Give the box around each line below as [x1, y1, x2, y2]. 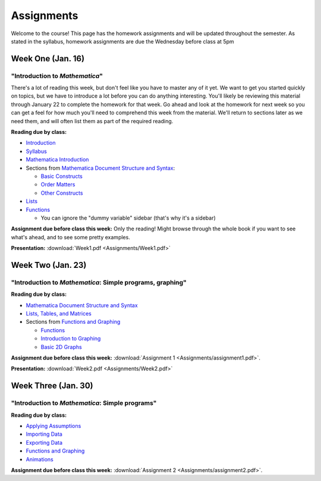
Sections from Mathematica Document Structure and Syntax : [26, 164, 175, 171]
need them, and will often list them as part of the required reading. [11, 117, 174, 124]
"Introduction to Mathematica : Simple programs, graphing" [11, 278, 187, 286]
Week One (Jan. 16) [11, 54, 85, 64]
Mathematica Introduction [26, 156, 89, 163]
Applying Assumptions [26, 422, 81, 429]
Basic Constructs [40, 173, 83, 180]
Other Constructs [40, 189, 83, 196]
